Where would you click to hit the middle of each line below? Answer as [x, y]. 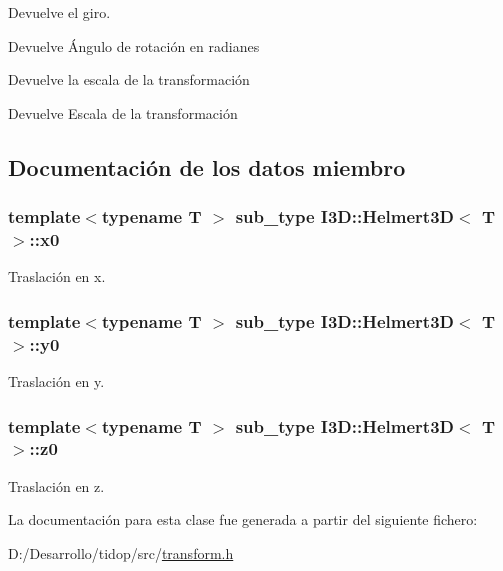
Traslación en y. [56, 381]
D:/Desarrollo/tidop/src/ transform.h [121, 552]
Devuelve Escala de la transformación [123, 112]
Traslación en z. [56, 485]
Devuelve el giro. [59, 12]
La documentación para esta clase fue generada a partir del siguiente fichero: [243, 519]
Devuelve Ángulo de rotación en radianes [134, 45]
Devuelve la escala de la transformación [129, 79]
